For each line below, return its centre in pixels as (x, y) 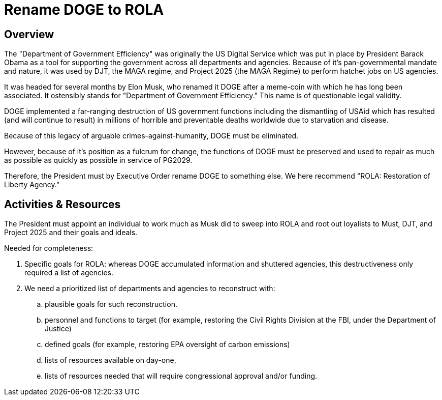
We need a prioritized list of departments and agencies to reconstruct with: (150, 289)
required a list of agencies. (69, 273)
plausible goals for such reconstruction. (111, 304)
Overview (29, 34)
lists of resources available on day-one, (110, 360)
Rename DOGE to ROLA (84, 10)
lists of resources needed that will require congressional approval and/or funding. (181, 376)
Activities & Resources (62, 204)
